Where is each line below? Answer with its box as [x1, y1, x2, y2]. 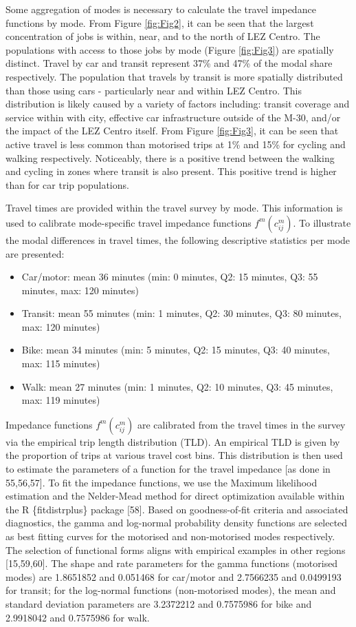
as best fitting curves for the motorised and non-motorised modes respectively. [5, 529, 335, 543]
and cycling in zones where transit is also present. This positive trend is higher [5, 164, 337, 178]
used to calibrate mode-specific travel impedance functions [5, 215, 252, 229]
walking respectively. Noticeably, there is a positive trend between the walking [5, 150, 335, 165]
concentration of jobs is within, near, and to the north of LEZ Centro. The [5, 29, 320, 43]
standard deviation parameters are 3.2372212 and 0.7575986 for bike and [5, 596, 312, 610]
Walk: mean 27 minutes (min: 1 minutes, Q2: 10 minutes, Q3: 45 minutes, [21, 379, 333, 393]
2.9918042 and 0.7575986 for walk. [5, 610, 150, 624]
